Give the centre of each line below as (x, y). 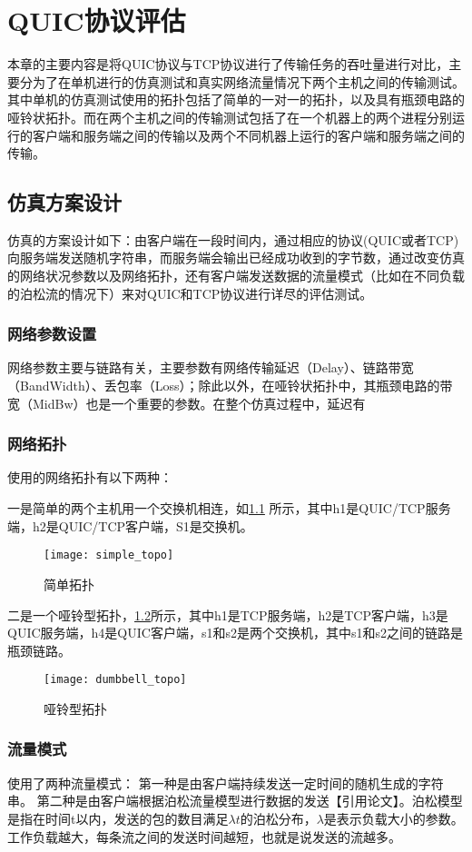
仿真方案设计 (64, 202)
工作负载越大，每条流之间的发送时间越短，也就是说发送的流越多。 (204, 836)
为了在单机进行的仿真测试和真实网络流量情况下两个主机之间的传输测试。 (248, 81)
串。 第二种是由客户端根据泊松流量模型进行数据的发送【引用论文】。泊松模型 (235, 801)
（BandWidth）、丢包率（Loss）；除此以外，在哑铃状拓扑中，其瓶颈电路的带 (230, 386)
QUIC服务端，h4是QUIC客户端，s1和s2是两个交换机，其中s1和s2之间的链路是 (235, 633)
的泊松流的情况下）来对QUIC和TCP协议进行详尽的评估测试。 (190, 293)
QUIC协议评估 (97, 20)
